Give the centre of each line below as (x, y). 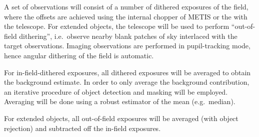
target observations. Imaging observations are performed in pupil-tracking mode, (127, 46)
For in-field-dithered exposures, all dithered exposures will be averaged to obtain (127, 72)
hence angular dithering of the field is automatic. (79, 55)
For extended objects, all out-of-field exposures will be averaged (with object (121, 118)
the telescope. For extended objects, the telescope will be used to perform (117, 26)
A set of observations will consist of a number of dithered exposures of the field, (126, 6)
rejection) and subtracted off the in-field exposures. (82, 128)
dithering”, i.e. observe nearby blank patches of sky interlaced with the (128, 36)
